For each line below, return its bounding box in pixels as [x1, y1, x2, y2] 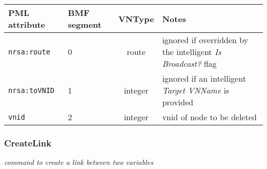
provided [162, 96, 194, 108]
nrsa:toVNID [8, 86, 55, 95]
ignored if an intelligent [162, 72, 246, 84]
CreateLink [4, 136, 51, 149]
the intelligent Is [162, 46, 221, 58]
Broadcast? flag [162, 58, 217, 69]
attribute [8, 18, 45, 30]
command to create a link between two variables [4, 157, 154, 167]
